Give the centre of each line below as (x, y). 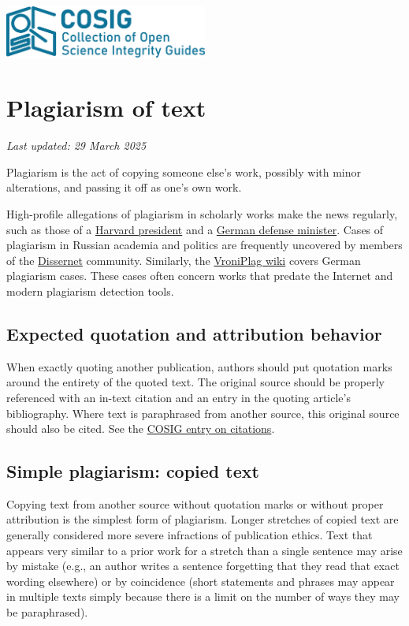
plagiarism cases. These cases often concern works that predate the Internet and (200, 276)
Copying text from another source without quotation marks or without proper (195, 503)
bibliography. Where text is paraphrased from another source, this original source (203, 413)
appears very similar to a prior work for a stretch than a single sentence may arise (204, 550)
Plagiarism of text (106, 108)
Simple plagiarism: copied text (133, 471)
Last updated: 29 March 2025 (76, 145)
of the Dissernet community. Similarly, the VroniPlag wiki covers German (184, 260)
